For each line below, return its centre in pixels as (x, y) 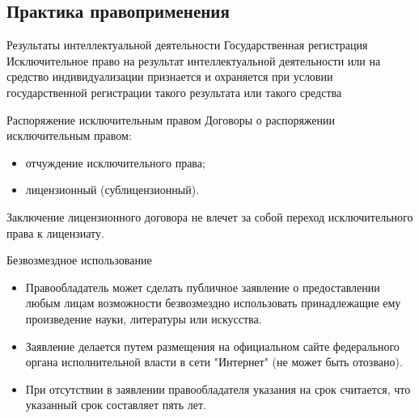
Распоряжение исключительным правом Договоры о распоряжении (171, 119)
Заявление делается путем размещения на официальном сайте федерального (212, 346)
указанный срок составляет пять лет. (116, 405)
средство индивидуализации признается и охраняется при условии (170, 76)
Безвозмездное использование (79, 260)
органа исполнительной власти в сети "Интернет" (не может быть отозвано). (214, 362)
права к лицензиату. (55, 232)
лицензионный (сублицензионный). (112, 190)
